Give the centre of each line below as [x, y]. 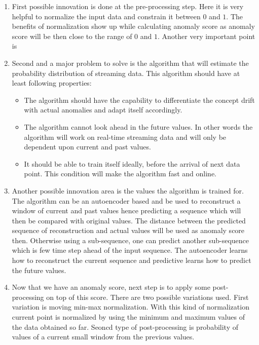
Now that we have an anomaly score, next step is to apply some [111, 287]
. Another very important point [207, 36]
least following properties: [52, 83]
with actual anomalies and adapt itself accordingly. [103, 110]
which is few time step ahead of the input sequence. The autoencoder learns [130, 250]
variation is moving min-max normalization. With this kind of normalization [131, 307]
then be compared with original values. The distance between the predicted [129, 220]
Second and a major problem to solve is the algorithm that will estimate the [130, 63]
